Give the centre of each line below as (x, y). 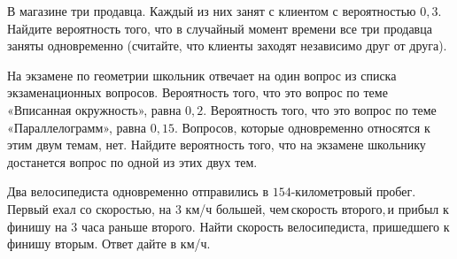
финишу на (37, 226)
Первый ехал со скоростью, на (89, 208)
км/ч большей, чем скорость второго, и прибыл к (317, 208)
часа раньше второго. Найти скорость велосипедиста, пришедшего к (266, 226)
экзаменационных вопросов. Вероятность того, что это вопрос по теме (198, 92)
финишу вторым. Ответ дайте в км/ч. (109, 244)
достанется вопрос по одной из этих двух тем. (132, 161)
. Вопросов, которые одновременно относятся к (302, 127)
